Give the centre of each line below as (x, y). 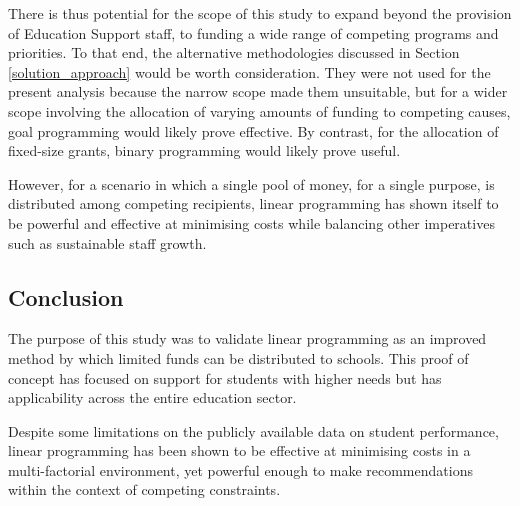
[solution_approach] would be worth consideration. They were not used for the (249, 71)
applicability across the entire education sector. (152, 397)
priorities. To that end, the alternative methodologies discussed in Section (234, 52)
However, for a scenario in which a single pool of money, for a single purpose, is (251, 183)
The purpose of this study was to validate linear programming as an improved (247, 338)
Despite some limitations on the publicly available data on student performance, (253, 430)
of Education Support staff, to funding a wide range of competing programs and (253, 32)
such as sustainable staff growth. (107, 242)
